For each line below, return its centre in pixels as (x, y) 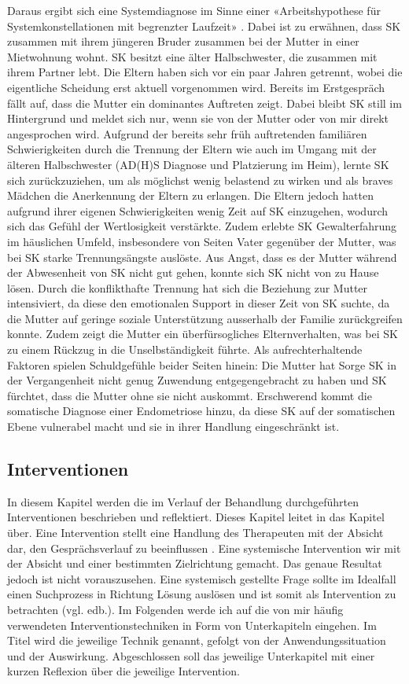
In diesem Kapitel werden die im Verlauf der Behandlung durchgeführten (183, 501)
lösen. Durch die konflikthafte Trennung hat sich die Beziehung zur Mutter (188, 287)
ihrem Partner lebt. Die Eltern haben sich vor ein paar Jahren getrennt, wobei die (205, 72)
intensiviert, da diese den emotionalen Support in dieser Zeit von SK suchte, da (199, 303)
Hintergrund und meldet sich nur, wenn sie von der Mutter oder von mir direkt (198, 118)
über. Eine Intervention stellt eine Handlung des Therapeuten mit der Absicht (195, 533)
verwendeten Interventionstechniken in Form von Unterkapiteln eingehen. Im (192, 625)
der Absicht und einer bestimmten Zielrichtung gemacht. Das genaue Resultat (195, 563)
